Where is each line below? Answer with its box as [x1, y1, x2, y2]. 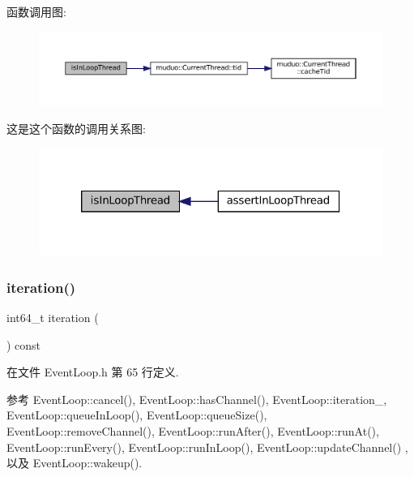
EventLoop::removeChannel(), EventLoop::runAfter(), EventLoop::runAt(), [6, 422, 379, 439]
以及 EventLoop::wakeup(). [6, 454, 143, 471]
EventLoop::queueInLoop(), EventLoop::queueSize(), [6, 406, 267, 423]
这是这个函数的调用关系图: [6, 119, 146, 136]
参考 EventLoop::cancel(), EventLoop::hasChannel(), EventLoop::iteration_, [6, 390, 387, 407]
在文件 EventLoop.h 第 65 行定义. [6, 363, 179, 380]
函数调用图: [6, 3, 66, 19]
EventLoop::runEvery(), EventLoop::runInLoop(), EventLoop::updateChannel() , [6, 438, 408, 455]
